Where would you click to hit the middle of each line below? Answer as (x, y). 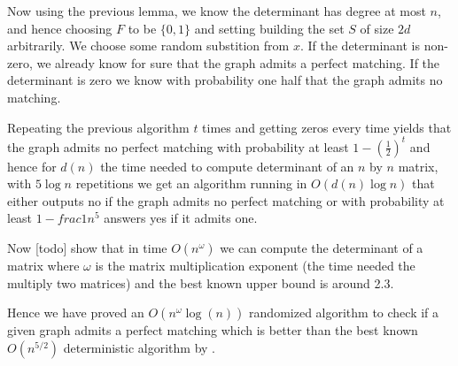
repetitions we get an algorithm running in (191, 183)
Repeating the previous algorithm (98, 127)
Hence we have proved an (76, 313)
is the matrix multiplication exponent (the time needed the (255, 266)
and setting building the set (269, 28)
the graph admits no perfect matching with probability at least (178, 146)
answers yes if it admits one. (181, 218)
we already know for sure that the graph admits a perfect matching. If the (238, 62)
